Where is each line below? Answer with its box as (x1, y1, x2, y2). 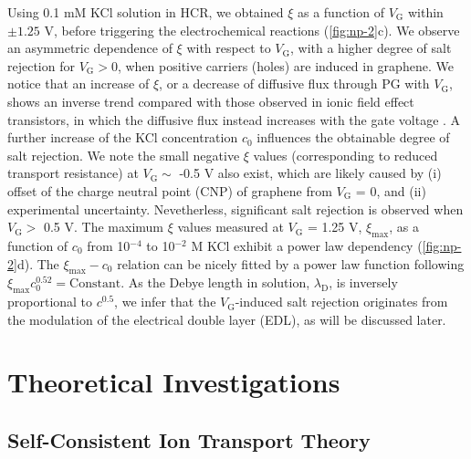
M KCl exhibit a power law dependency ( (191, 235, 423, 255)
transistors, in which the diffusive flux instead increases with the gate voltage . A (7, 110, 461, 129)
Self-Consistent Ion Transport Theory (7, 426, 371, 454)
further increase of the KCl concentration (7, 128, 238, 147)
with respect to (186, 38, 271, 57)
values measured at (177, 217, 284, 236)
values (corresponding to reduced (253, 145, 438, 164)
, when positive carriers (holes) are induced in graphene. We (117, 56, 454, 75)
